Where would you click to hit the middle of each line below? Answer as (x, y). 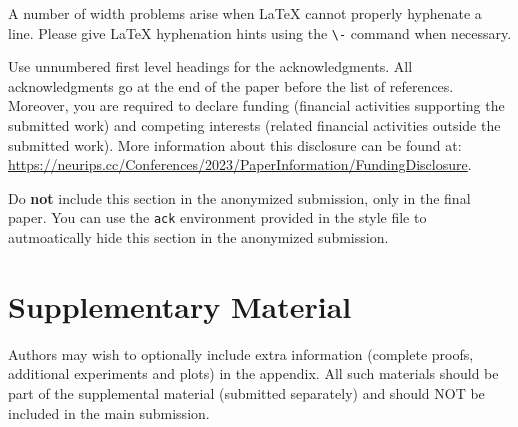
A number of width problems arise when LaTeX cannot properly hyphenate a (245, 13)
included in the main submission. (109, 412)
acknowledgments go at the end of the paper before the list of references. (231, 85)
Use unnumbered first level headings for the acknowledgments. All (210, 66)
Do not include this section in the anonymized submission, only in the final (239, 197)
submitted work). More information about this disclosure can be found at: (235, 144)
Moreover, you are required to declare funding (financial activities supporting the (256, 105)
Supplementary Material (180, 305)
